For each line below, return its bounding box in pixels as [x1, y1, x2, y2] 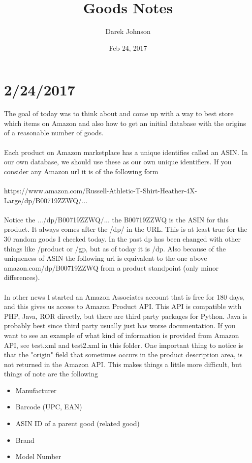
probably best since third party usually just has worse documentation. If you [4, 320, 236, 331]
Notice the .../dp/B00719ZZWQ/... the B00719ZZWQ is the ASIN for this [4, 214, 228, 224]
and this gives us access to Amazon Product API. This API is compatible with [4, 301, 242, 311]
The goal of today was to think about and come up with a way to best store [4, 108, 234, 119]
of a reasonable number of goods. [4, 127, 104, 138]
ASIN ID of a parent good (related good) [15, 418, 140, 429]
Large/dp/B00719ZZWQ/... [4, 195, 88, 205]
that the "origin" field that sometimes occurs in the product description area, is [4, 349, 243, 360]
